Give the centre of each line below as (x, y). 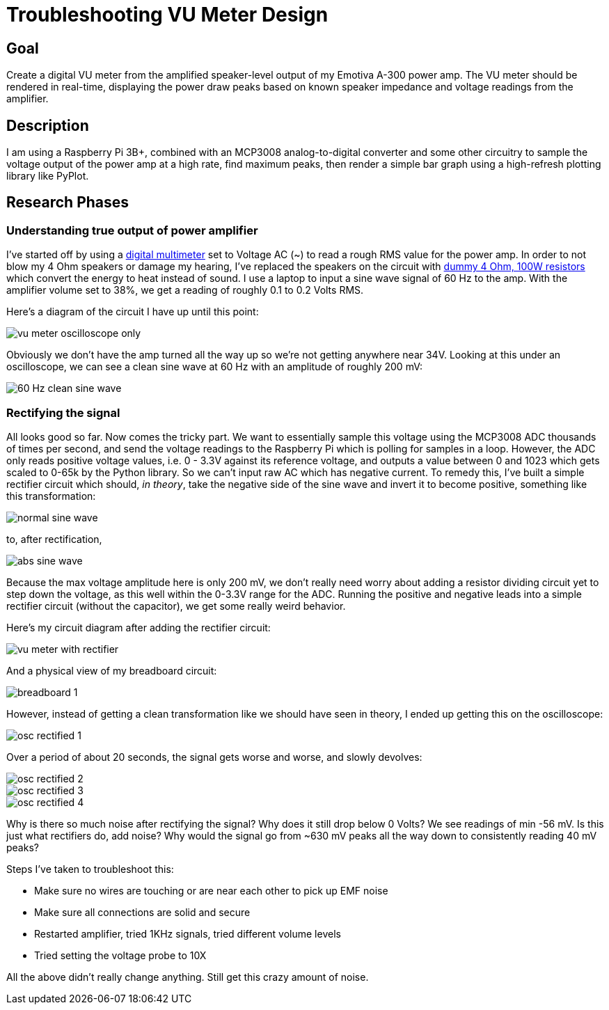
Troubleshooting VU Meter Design (167, 15)
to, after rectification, (54, 539)
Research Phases (68, 203)
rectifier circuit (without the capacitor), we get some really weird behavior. (176, 606)
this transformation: (51, 496)
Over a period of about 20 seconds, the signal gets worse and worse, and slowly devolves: (214, 757)
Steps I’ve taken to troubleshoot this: (90, 869)
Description (48, 125)
